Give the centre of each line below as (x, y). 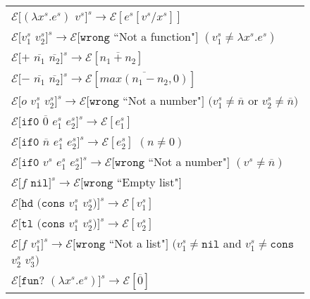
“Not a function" (154, 36)
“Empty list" (148, 182)
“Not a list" (137, 243)
